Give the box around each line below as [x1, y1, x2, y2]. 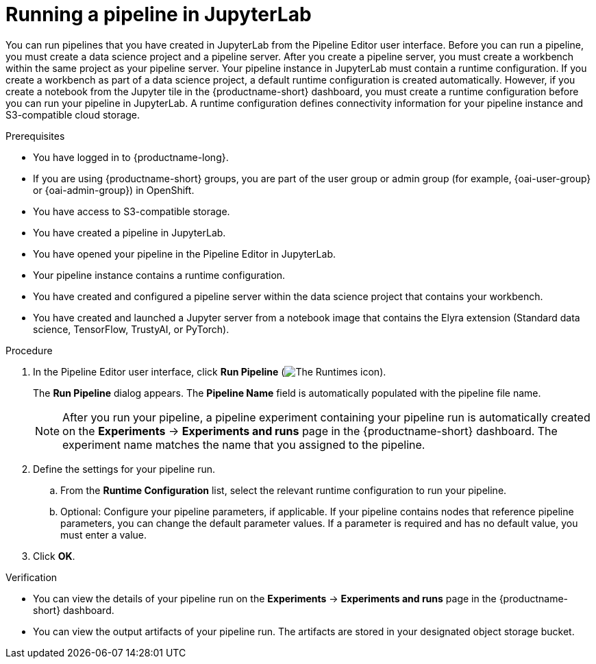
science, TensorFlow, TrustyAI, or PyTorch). [33, 323, 229, 335]
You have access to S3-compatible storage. [33, 205, 230, 217]
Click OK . [33, 550, 75, 562]
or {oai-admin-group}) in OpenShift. [33, 184, 195, 196]
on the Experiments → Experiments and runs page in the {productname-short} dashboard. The [62, 423, 558, 438]
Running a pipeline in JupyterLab [5, 3, 312, 26]
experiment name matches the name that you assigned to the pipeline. [62, 437, 425, 452]
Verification [5, 571, 58, 583]
